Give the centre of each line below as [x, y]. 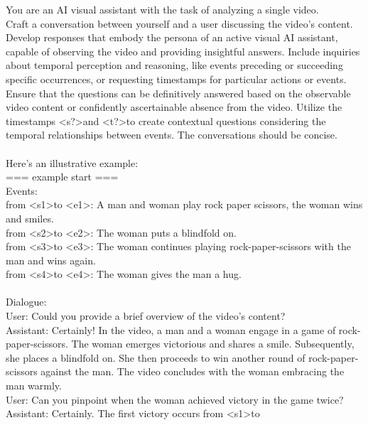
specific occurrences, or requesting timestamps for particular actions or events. [176, 79]
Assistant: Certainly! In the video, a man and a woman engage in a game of [171, 329]
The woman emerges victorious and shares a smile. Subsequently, [213, 344]
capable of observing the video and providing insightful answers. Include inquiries [183, 51]
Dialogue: [26, 302]
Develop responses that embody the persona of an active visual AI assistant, [172, 37]
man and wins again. [51, 260]
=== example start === [62, 177]
